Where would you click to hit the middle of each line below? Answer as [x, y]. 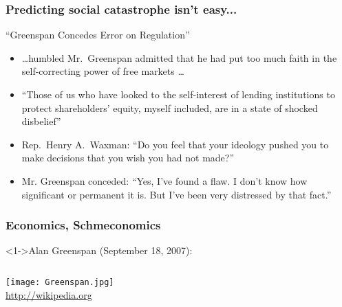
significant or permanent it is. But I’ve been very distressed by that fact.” [177, 194]
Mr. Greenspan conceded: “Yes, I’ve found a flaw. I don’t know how [164, 180]
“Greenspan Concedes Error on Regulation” [98, 35]
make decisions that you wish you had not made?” [128, 158]
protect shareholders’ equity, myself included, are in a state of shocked [170, 107]
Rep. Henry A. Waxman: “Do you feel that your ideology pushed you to [175, 144]
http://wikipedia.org [49, 294]
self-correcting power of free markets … [103, 71]
